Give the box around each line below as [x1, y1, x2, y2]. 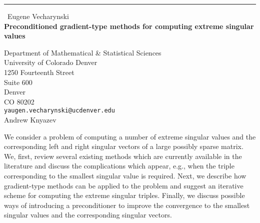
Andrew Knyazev [4, 114, 56, 124]
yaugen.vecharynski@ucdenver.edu [4, 107, 115, 114]
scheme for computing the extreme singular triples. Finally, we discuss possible [4, 190, 245, 200]
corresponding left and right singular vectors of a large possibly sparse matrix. [4, 141, 243, 151]
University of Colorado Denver [4, 57, 97, 67]
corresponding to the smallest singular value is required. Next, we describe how [4, 170, 246, 180]
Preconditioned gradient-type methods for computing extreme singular [4, 20, 254, 31]
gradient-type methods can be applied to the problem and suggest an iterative [4, 180, 243, 190]
